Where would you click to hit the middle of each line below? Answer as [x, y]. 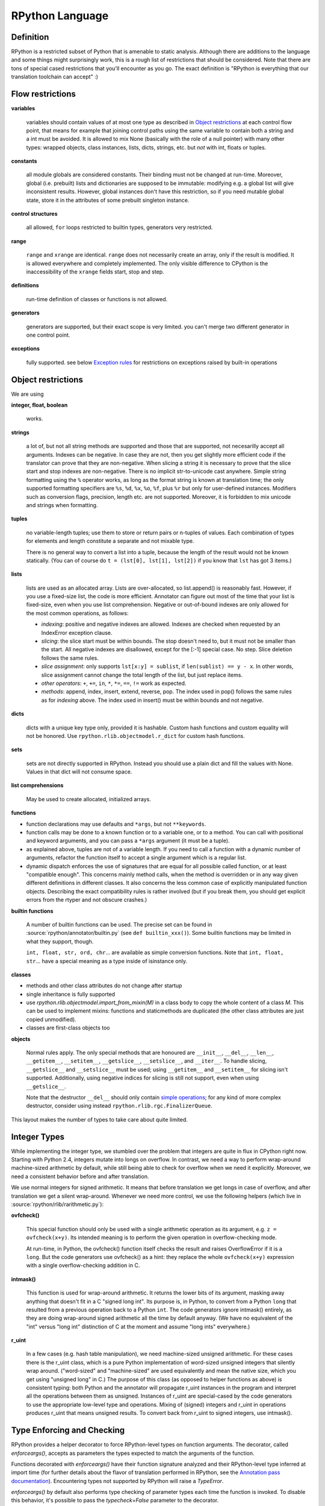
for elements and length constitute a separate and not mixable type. [110, 541]
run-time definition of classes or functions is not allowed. [97, 299]
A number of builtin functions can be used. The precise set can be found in [119, 924]
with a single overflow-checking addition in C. [83, 1266]
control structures [34, 214]
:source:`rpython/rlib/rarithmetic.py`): [57, 1204]
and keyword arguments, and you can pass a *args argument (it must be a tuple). [128, 841]
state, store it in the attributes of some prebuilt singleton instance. [108, 200]
